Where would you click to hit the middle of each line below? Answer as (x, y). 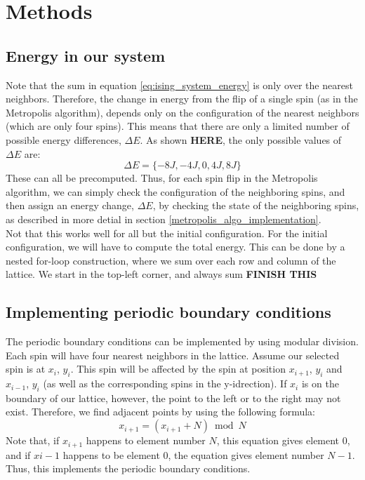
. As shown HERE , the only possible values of (241, 139)
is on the (320, 384)
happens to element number (146, 440)
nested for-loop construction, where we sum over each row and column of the (171, 260)
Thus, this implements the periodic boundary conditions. (128, 468)
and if (18, 454)
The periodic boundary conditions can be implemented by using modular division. (182, 341)
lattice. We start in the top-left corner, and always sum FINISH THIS (161, 274)
